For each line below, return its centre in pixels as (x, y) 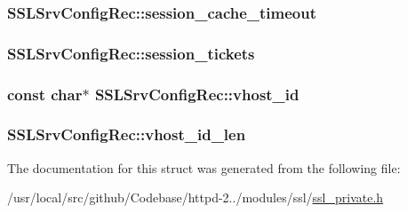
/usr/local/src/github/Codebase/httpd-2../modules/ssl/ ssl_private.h (196, 197)
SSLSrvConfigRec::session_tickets (131, 53)
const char (45, 94)
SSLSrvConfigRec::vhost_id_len (127, 134)
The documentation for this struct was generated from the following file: (204, 167)
